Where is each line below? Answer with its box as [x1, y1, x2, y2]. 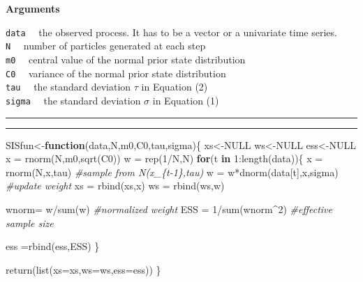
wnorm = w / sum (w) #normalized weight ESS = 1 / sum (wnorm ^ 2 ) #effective [6, 201, 332, 216]
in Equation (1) [152, 93, 219, 107]
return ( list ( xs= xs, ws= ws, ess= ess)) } [6, 262, 161, 276]
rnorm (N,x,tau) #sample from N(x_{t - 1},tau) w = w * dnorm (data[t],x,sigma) [6, 164, 339, 179]
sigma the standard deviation [6, 93, 141, 107]
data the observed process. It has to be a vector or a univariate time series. [6, 24, 337, 39]
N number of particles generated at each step [6, 38, 206, 53]
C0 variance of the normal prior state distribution [6, 65, 226, 80]
